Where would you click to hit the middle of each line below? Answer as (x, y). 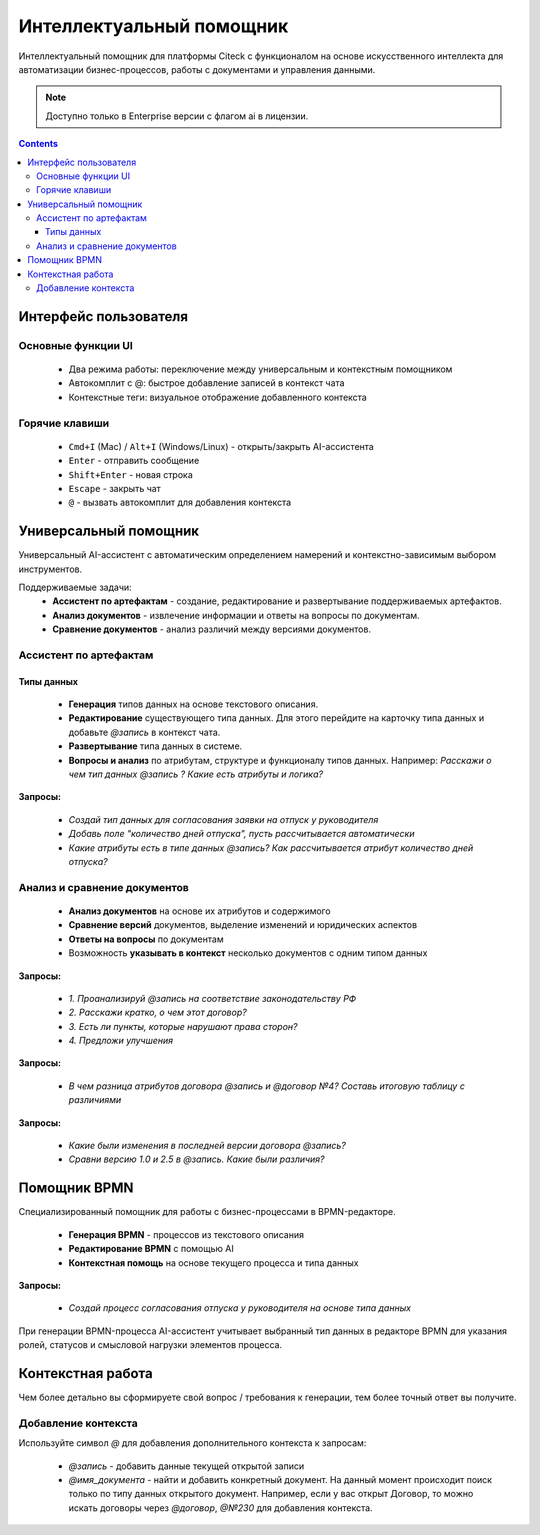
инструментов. (50, 569)
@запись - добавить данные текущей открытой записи (186, 1466)
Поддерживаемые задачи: (75, 587)
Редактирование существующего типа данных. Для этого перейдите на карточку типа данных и (276, 718)
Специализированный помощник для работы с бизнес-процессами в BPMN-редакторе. (207, 1212)
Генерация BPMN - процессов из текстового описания (186, 1234)
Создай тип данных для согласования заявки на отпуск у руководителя (223, 819)
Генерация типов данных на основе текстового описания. (193, 704)
